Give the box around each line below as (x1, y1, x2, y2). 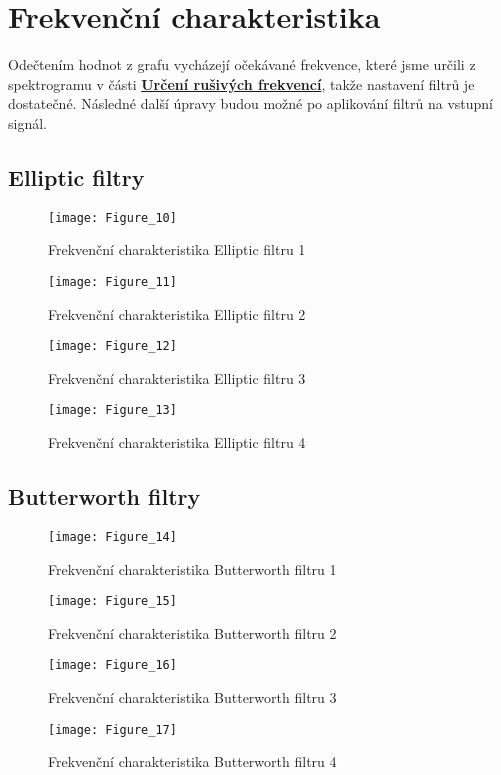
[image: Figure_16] (48, 658, 177, 673)
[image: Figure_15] (48, 594, 177, 609)
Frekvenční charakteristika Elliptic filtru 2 (48, 303, 306, 324)
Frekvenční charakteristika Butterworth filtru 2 (48, 622, 337, 643)
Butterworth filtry (8, 481, 201, 512)
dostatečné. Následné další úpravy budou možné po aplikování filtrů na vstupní (8, 93, 493, 114)
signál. (8, 112, 47, 133)
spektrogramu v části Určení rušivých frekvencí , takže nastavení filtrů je (8, 73, 475, 94)
